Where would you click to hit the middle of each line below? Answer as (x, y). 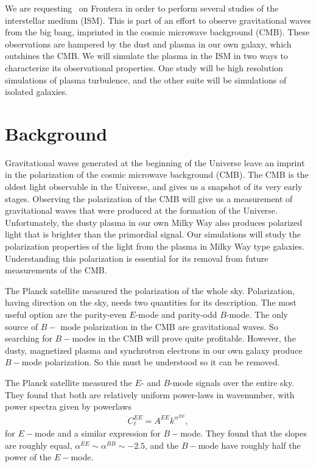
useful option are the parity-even (66, 314)
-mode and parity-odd (176, 314)
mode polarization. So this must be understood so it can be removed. (151, 362)
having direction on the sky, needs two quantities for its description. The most (151, 302)
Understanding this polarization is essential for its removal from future (137, 258)
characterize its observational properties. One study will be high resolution (144, 67)
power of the (28, 457)
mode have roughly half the (249, 445)
